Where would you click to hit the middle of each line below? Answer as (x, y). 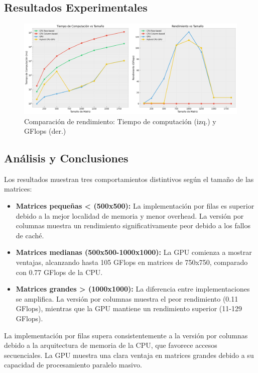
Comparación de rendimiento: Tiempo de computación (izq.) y (120, 121)
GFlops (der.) (45, 131)
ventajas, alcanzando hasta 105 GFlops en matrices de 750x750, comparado (132, 262)
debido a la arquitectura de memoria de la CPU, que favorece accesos (111, 345)
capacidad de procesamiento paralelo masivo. (73, 365)
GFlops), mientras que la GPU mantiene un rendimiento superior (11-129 (129, 308)
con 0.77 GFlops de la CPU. (59, 272)
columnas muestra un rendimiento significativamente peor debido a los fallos (133, 225)
